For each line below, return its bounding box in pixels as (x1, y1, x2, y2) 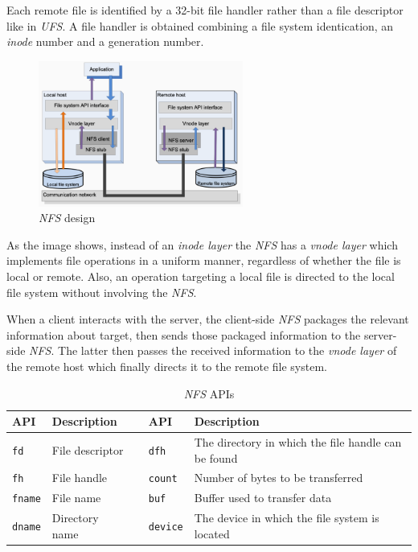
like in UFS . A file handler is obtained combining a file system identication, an (6, 17, 394, 34)
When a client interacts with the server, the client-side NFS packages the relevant (6, 311, 409, 327)
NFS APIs (183, 385, 235, 402)
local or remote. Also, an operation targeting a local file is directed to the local (6, 268, 395, 285)
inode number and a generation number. (6, 33, 204, 50)
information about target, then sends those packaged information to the (6, 326, 361, 343)
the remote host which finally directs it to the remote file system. (6, 357, 327, 374)
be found (194, 449, 238, 466)
